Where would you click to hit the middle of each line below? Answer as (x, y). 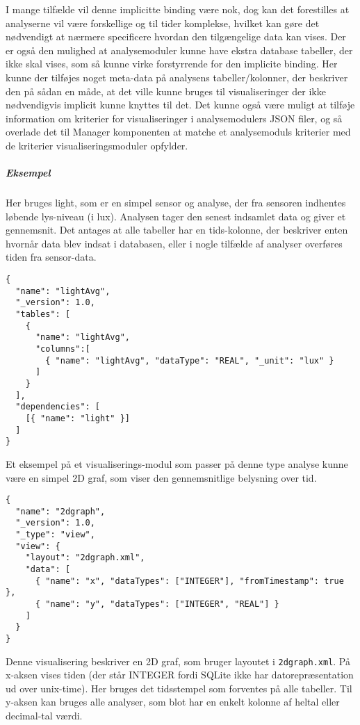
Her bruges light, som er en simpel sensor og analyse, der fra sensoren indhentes (176, 203)
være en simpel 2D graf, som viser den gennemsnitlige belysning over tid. (161, 477)
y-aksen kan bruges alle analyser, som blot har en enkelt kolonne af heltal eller (173, 702)
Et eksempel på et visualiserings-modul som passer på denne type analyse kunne (177, 463)
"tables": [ (43, 315)
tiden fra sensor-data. (51, 257)
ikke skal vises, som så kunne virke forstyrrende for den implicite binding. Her (172, 64)
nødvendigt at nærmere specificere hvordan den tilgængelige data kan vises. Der (176, 36)
